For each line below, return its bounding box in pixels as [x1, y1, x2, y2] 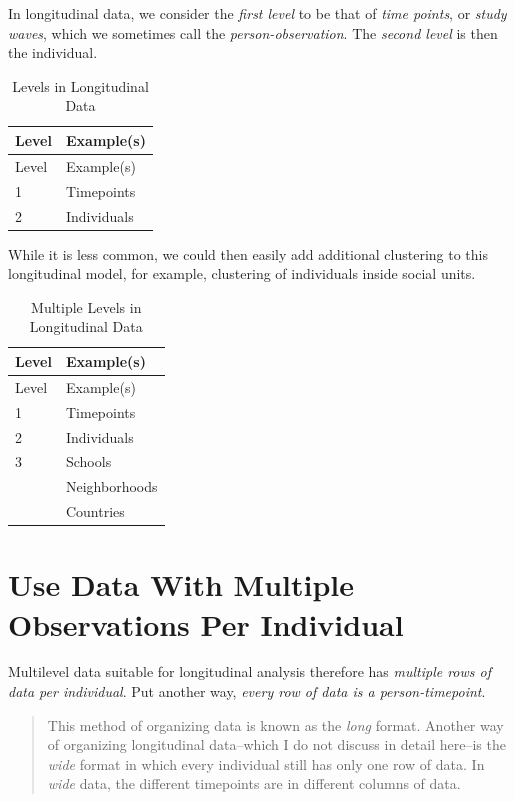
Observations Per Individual [8, 603, 404, 644]
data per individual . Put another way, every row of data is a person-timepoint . [8, 681, 486, 702]
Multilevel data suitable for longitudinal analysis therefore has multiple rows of [8, 661, 492, 682]
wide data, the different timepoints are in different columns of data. [47, 773, 461, 794]
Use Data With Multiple [8, 564, 354, 605]
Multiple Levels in [31, 296, 142, 317]
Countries [65, 501, 125, 522]
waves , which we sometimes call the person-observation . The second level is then [8, 22, 498, 43]
